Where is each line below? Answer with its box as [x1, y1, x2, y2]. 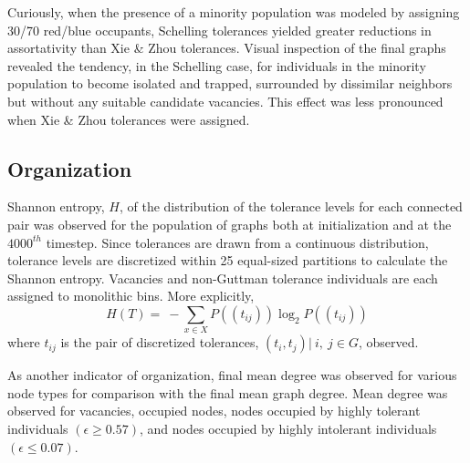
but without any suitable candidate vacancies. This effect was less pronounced [7, 91, 444, 110]
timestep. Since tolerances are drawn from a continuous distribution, [46, 232, 429, 252]
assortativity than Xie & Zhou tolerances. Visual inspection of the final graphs [7, 38, 446, 57]
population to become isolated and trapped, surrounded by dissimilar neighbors [7, 74, 453, 93]
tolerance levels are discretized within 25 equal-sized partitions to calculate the [7, 251, 448, 270]
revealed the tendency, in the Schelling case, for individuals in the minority [7, 56, 426, 75]
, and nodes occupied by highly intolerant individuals [140, 419, 437, 438]
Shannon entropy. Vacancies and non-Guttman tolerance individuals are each [7, 268, 438, 287]
